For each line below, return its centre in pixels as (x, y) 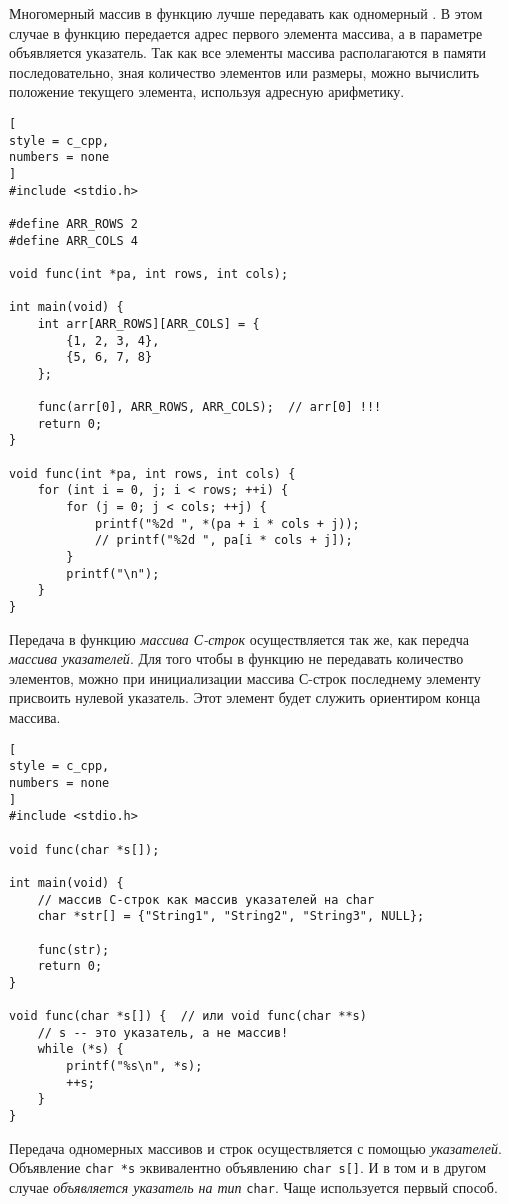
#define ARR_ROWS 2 (73, 223)
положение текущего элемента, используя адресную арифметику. (207, 91)
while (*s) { (80, 1049)
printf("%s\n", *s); (134, 1066)
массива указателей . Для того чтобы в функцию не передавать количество (236, 658)
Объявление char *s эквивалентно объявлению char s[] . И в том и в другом (248, 1167)
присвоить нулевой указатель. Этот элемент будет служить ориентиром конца (245, 697)
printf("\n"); (113, 573)
